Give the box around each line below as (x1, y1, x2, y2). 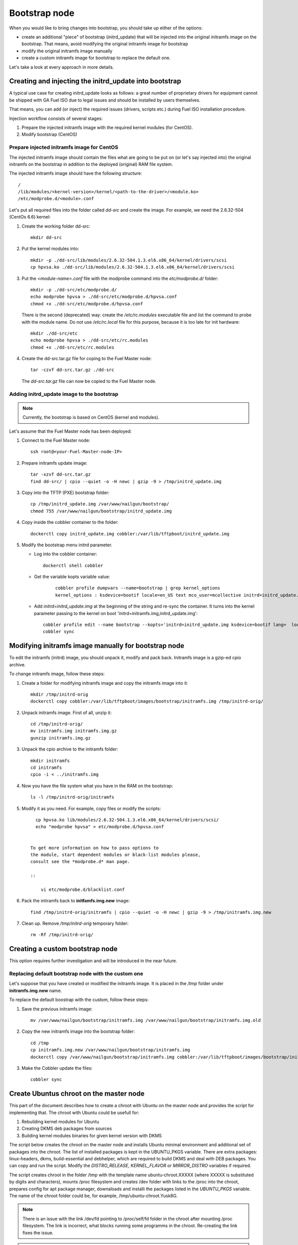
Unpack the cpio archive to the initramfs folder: (21, 746, 118, 752)
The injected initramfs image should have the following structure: (9, 170, 143, 176)
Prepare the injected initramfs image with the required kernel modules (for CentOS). (21, 124, 193, 130)
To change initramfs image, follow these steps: (9, 671, 105, 677)
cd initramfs (30, 765, 62, 770)
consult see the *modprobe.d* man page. (30, 859, 130, 865)
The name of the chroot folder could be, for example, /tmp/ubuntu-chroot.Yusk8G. (9, 1193, 178, 1199)
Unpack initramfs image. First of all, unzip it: (21, 710, 112, 716)
